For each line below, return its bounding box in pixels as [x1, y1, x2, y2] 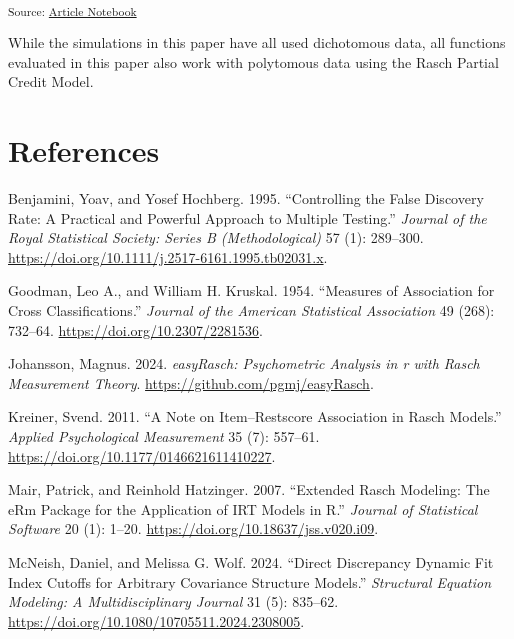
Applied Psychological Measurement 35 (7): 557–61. [8, 425, 320, 446]
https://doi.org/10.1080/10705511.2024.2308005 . [8, 610, 305, 631]
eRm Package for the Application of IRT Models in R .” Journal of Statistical [8, 498, 478, 519]
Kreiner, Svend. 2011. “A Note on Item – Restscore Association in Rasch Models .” [8, 406, 502, 427]
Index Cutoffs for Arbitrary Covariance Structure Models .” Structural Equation [8, 571, 492, 592]
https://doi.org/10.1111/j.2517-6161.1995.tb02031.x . [8, 246, 328, 267]
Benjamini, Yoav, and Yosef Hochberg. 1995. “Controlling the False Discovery [8, 188, 484, 209]
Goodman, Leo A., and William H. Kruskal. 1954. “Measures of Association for [8, 280, 495, 301]
